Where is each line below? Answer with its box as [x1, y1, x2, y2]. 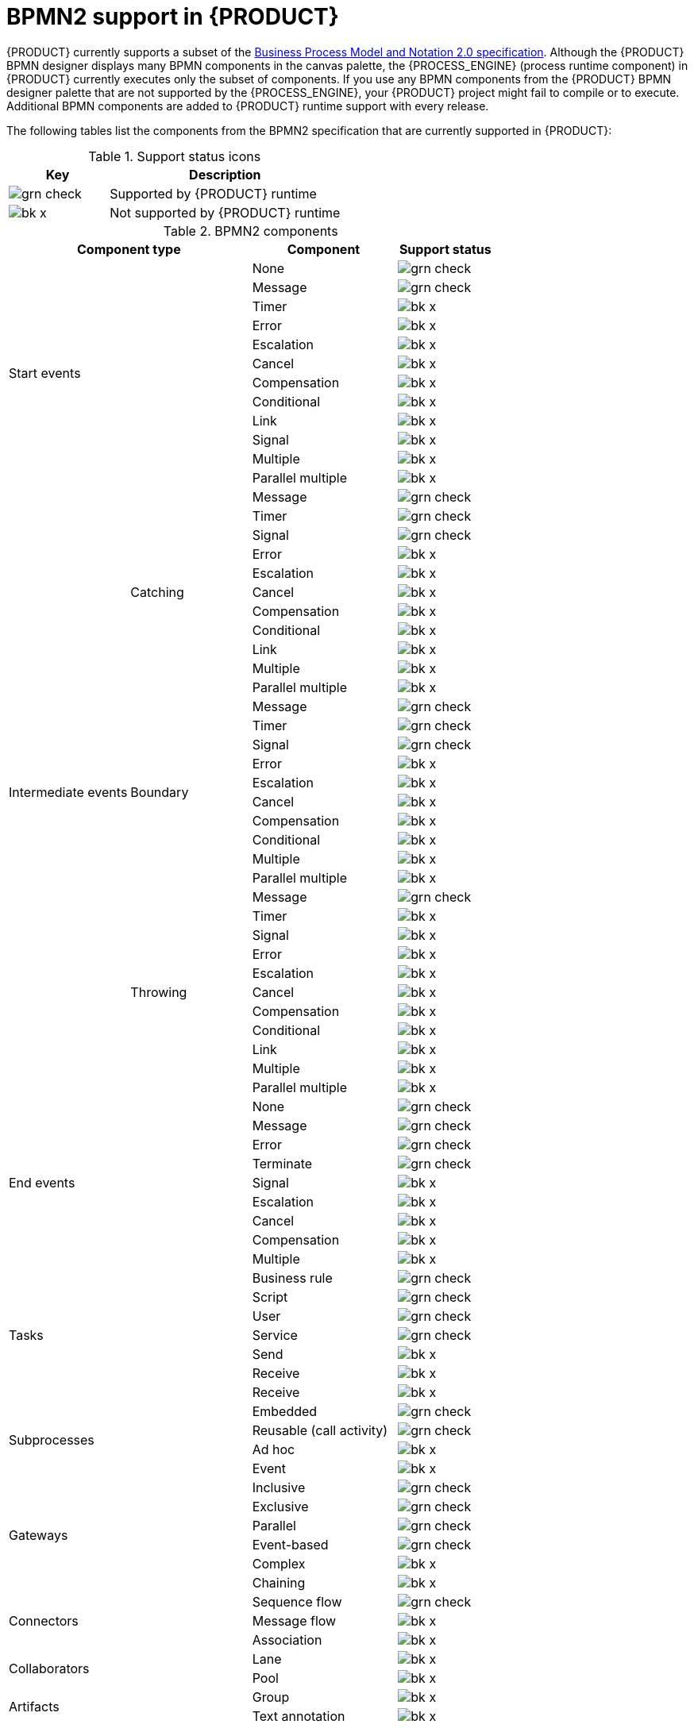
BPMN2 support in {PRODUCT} [6, 3, 339, 30]
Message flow [252, 1612, 337, 1629]
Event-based [252, 1536, 329, 1553]
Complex [252, 1555, 306, 1572]
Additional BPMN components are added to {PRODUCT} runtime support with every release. [6, 98, 489, 113]
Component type [76, 241, 181, 257]
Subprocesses [9, 1431, 94, 1448]
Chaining [252, 1574, 306, 1591]
